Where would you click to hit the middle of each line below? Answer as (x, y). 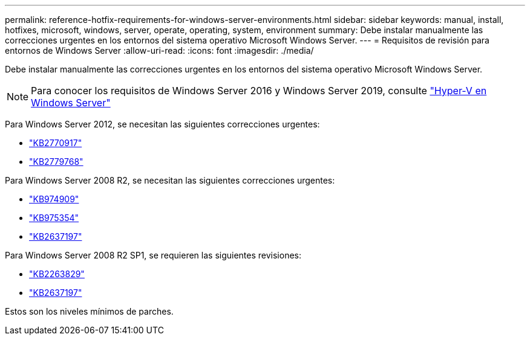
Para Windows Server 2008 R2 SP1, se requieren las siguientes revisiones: (153, 255)
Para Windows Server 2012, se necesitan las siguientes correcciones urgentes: (162, 124)
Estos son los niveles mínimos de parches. (89, 311)
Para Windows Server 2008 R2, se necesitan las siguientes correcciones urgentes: (170, 180)
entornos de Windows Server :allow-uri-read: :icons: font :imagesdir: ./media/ (159, 50)
